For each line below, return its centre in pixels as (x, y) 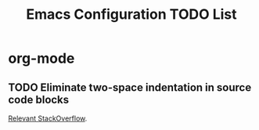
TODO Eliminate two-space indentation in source (130, 87)
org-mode (41, 58)
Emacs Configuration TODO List (131, 14)
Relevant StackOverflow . (48, 118)
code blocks (39, 99)
